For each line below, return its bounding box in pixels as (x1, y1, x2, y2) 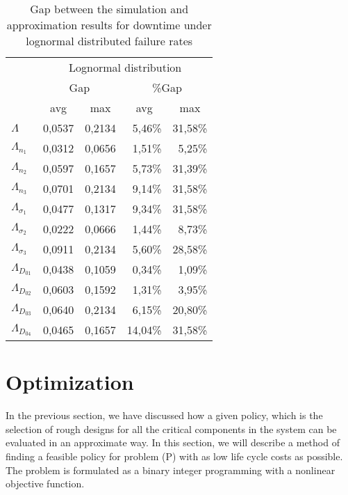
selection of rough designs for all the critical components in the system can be (6, 421, 337, 436)
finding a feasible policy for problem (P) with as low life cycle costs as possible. (6, 448, 343, 463)
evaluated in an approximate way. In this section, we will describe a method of (6, 435, 340, 450)
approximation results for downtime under (6, 17, 212, 33)
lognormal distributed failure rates (26, 33, 193, 49)
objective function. (6, 476, 85, 491)
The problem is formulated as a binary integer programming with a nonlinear (6, 462, 335, 477)
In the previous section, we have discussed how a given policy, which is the (6, 408, 323, 423)
